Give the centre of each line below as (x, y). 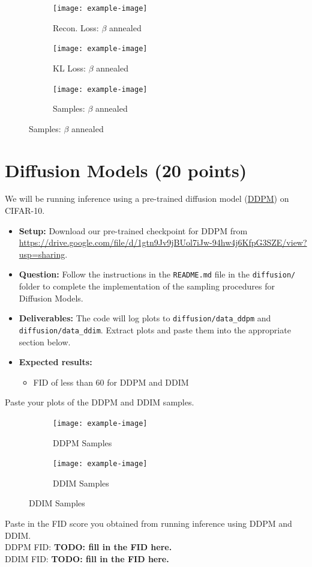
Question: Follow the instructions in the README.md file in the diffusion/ (157, 274)
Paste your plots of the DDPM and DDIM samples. (100, 402)
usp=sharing (42, 254)
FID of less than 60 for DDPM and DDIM (111, 382)
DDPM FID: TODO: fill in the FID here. (88, 547)
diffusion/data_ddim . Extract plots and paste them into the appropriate (155, 329)
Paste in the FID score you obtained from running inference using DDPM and (148, 523)
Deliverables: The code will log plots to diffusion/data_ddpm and (145, 318)
